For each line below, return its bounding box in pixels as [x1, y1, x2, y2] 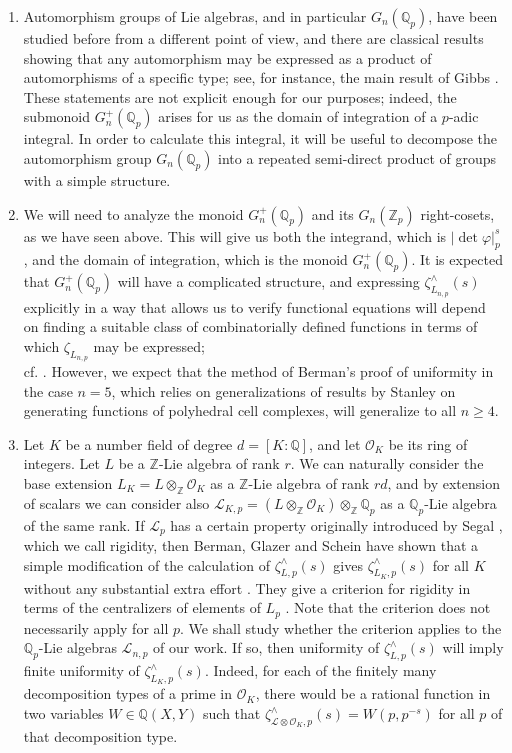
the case [23, 380, 73, 401]
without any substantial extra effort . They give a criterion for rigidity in [23, 577, 471, 598]
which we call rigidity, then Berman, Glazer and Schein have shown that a [23, 534, 479, 555]
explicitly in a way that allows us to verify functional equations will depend [23, 296, 486, 317]
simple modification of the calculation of [23, 554, 271, 575]
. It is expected [411, 249, 503, 270]
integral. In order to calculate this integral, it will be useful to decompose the [23, 128, 498, 149]
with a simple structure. [23, 169, 171, 190]
